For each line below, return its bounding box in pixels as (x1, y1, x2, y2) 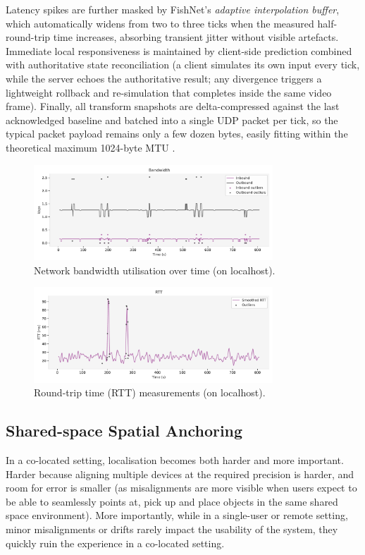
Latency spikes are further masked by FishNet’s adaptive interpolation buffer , (6, 2, 340, 16)
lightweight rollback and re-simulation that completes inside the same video (6, 85, 332, 99)
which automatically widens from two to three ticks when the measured (6, 16, 314, 30)
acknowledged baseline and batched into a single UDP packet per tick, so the (6, 112, 338, 127)
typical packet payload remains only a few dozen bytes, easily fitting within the (6, 126, 348, 141)
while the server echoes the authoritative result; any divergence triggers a (6, 71, 322, 85)
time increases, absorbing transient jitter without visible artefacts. (53, 30, 339, 44)
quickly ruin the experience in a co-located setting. (6, 535, 225, 550)
